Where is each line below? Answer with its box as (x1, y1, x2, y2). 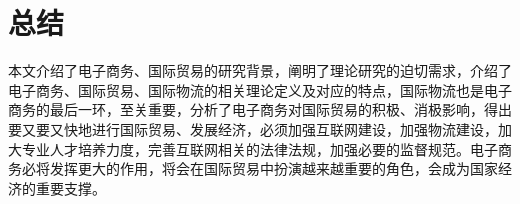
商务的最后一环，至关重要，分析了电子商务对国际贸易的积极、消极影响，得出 (8, 99, 512, 120)
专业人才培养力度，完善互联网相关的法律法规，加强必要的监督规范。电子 (21, 138, 498, 159)
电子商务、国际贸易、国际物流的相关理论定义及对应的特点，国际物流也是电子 (8, 79, 512, 100)
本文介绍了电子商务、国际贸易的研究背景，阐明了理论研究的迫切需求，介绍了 (8, 60, 512, 81)
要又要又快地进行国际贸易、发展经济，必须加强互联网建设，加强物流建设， (8, 118, 498, 139)
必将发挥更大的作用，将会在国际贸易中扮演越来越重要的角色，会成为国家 (21, 158, 498, 179)
